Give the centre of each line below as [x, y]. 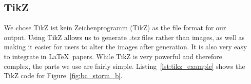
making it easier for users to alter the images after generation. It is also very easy [125, 47]
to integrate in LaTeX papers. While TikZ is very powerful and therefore [113, 56]
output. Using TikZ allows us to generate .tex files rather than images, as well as [124, 37]
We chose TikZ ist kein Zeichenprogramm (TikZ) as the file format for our [115, 28]
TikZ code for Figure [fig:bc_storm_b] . [63, 75]
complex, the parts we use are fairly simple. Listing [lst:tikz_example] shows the [125, 66]
